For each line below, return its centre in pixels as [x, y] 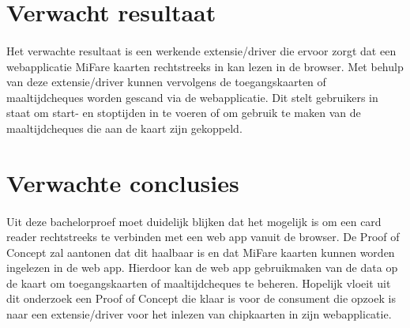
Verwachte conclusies [123, 182]
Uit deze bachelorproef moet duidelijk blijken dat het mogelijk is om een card [194, 221]
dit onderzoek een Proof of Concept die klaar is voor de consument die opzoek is [201, 298]
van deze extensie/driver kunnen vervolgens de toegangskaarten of [166, 82]
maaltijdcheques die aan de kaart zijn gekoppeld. [124, 128]
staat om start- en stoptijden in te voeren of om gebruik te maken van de [184, 113]
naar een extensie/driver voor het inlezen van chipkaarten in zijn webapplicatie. [199, 314]
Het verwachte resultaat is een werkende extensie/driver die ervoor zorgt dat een [201, 50]
